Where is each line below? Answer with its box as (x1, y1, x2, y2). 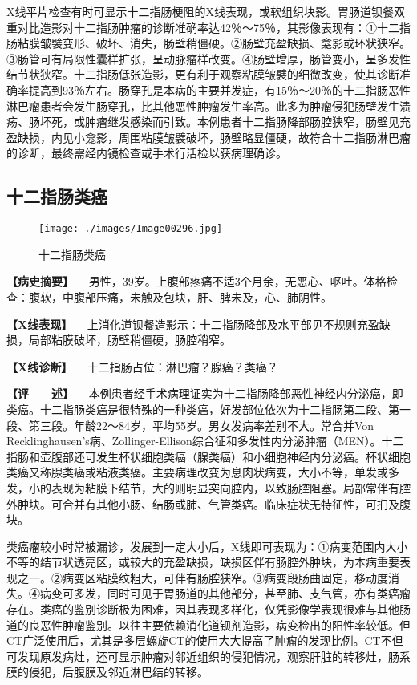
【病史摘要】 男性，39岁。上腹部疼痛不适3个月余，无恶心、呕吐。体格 (6, 273, 387, 290)
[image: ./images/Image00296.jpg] (38, 223, 223, 235)
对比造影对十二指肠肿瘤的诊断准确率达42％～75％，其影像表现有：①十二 (17, 18, 399, 35)
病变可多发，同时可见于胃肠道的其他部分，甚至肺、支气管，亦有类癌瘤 (39, 585, 411, 602)
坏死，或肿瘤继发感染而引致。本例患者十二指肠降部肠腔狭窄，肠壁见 (39, 113, 399, 130)
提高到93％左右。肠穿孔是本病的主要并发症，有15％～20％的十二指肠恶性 (28, 81, 411, 98)
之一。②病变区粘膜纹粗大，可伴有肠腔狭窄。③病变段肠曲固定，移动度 (17, 569, 388, 586)
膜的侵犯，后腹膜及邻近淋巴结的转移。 (6, 663, 208, 680)
